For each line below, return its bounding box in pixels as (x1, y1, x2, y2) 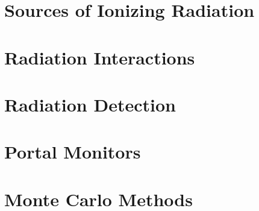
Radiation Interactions (4, 45, 195, 69)
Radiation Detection (4, 92, 176, 116)
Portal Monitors (4, 139, 141, 164)
